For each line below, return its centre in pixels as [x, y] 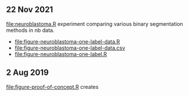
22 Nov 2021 [30, 10]
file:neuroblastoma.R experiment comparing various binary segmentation [95, 24]
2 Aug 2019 [27, 73]
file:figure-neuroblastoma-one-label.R [61, 54]
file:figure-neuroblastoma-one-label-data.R [67, 41]
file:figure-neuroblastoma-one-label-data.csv [70, 48]
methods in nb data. [30, 30]
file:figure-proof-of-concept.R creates [52, 87]
